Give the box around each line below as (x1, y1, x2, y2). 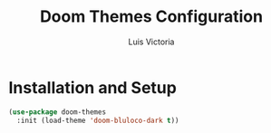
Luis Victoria (128, 36, 175, 47)
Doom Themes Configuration (39, 6, 264, 27)
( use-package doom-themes (8, 107, 106, 117)
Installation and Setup (8, 77, 178, 98)
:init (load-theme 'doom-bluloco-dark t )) (16, 116, 179, 125)
